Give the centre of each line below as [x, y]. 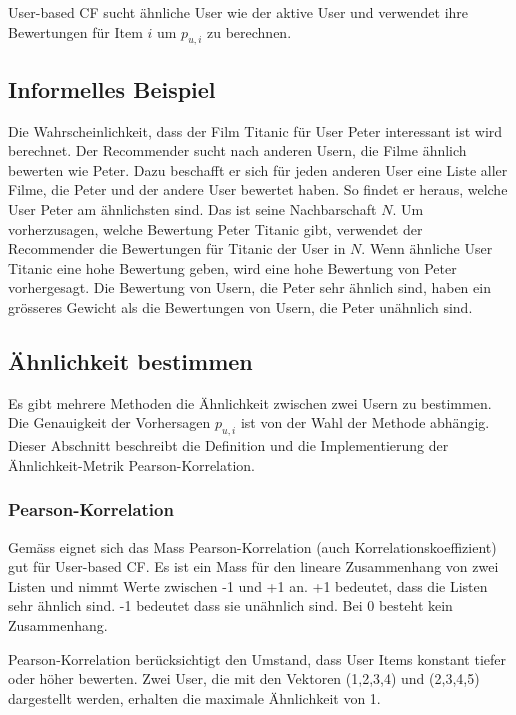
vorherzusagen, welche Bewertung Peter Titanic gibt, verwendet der [215, 228]
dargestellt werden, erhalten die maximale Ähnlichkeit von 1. [194, 697]
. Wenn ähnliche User [427, 248]
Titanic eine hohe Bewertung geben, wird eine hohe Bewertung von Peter [232, 267]
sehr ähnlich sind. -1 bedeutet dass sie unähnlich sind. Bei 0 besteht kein [230, 605]
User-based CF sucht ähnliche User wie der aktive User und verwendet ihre [238, 12]
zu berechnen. [249, 31]
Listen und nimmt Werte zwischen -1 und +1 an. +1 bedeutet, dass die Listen [248, 585]
